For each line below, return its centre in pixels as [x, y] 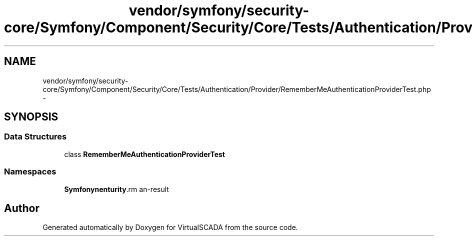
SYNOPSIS [31, 117]
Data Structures [35, 137]
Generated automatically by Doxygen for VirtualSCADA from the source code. [170, 227]
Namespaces [30, 172]
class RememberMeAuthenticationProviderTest [144, 154]
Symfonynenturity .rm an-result [116, 189]
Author [22, 208]
